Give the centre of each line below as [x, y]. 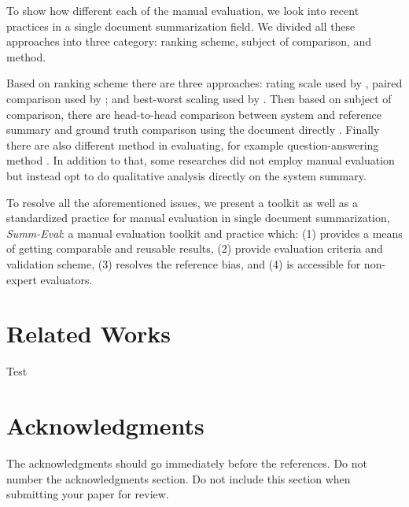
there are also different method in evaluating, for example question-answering [193, 144]
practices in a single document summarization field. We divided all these [181, 26]
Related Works [89, 333]
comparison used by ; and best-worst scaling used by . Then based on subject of [199, 98]
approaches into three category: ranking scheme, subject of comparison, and [189, 41]
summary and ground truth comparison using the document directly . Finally [193, 130]
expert [22, 279]
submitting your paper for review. [88, 494]
